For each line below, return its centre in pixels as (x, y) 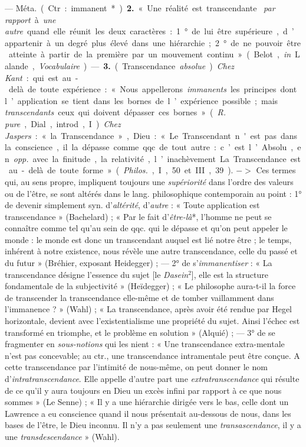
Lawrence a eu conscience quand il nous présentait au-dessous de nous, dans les (148, 413)
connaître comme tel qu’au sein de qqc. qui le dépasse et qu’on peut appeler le (146, 228)
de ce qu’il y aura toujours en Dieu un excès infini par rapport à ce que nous (143, 390)
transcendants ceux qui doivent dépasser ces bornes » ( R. (115, 112)
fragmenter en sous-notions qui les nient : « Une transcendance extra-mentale (145, 344)
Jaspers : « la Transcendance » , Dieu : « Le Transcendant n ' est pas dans (151, 135)
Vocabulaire (59, 65)
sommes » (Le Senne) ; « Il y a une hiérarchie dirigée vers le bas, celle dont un (147, 402)
